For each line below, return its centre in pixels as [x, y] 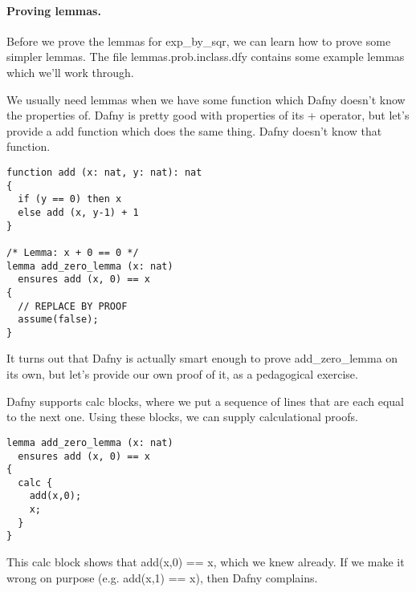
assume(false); [58, 320]
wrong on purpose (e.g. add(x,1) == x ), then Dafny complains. [162, 577]
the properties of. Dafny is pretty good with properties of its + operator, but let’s [208, 115]
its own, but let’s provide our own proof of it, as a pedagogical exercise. [182, 374]
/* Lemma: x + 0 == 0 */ [73, 252]
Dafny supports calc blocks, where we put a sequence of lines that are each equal [205, 401]
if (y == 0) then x [70, 199]
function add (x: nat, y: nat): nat [104, 172]
